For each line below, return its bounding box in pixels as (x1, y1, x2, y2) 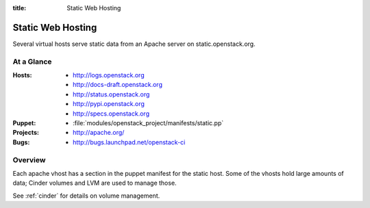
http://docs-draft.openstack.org (73, 81, 162, 89)
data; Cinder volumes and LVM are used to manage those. (12, 179, 177, 187)
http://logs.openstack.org (73, 71, 145, 79)
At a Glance (12, 57, 52, 66)
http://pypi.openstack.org (73, 100, 145, 108)
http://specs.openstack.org (73, 109, 150, 118)
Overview (12, 155, 46, 164)
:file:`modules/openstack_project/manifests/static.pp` (73, 119, 224, 127)
